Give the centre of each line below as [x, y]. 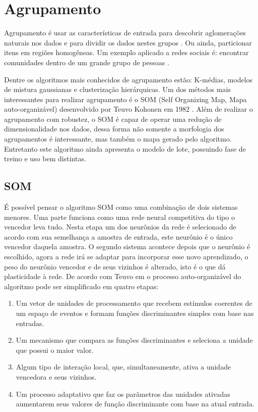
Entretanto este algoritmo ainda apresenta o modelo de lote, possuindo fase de [125, 148]
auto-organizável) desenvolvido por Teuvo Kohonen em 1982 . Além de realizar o [128, 109]
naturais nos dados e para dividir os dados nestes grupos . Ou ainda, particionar [128, 42]
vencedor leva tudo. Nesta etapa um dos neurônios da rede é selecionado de [120, 227]
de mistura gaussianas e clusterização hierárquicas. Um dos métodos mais [117, 89]
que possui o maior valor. [55, 350]
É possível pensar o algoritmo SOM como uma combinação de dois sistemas [121, 207]
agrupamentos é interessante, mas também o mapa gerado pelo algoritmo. [118, 139]
